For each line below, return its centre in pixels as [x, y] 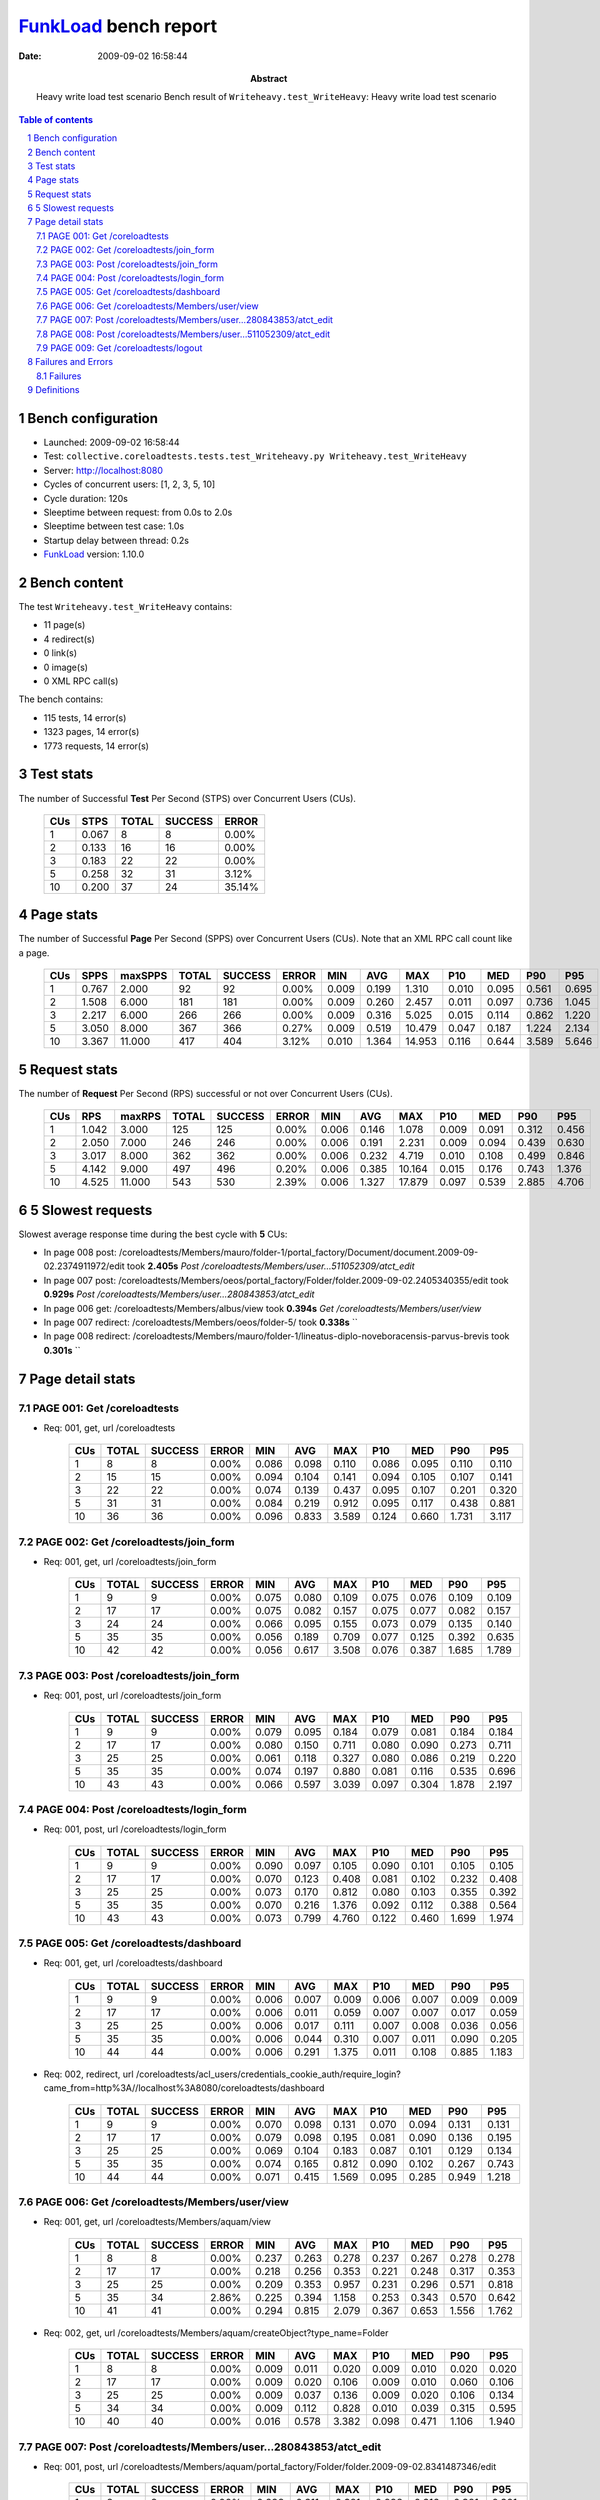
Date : [30, 56]
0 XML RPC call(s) [81, 681]
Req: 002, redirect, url [88, 2074]
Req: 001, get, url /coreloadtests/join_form [130, 1562]
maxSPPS [144, 976]
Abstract [269, 78]
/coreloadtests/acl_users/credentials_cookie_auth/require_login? [268, 2074]
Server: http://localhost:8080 [103, 470]
